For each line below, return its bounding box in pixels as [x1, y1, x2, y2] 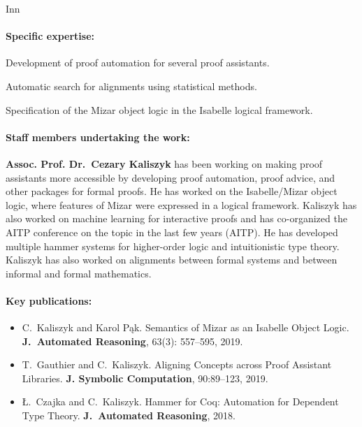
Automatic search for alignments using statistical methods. [6, 78, 257, 93]
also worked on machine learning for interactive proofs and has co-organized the [6, 211, 347, 226]
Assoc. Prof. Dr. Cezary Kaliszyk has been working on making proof [6, 156, 323, 171]
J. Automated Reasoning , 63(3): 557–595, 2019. [22, 333, 243, 348]
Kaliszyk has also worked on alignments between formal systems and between [6, 252, 338, 267]
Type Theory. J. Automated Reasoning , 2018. [22, 408, 236, 423]
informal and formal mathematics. [6, 266, 152, 280]
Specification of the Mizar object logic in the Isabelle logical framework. [6, 102, 313, 117]
